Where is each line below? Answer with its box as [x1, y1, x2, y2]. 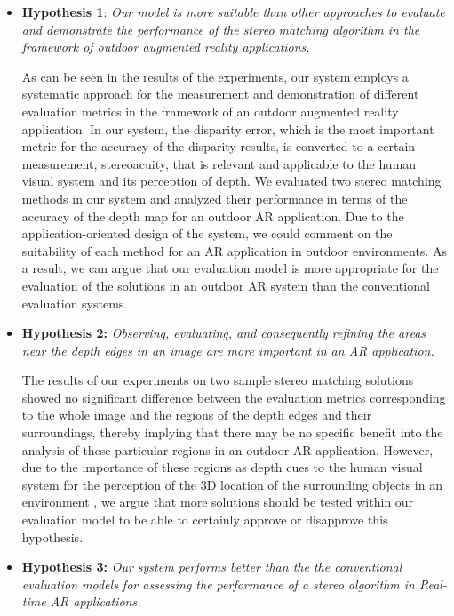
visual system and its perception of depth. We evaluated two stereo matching [21, 172, 442, 190]
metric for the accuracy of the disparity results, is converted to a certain [21, 137, 416, 156]
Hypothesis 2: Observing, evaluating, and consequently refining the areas [21, 324, 426, 342]
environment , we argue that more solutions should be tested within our [21, 492, 414, 511]
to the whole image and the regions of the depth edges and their [21, 405, 372, 424]
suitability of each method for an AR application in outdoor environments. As [21, 241, 447, 260]
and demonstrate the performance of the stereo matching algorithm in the [21, 20, 420, 38]
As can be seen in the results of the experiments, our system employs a [21, 67, 409, 85]
